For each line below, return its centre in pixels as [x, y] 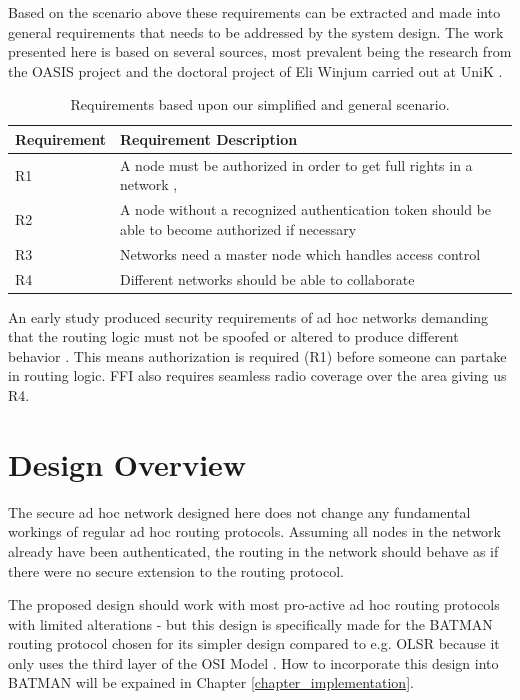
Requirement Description [208, 138]
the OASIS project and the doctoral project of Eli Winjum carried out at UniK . [255, 70]
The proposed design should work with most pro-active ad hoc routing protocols [254, 604]
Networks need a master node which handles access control [300, 253]
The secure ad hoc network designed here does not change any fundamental [239, 511]
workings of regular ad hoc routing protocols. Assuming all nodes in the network [254, 531]
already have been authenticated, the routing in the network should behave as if [253, 550]
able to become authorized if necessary [238, 228]
